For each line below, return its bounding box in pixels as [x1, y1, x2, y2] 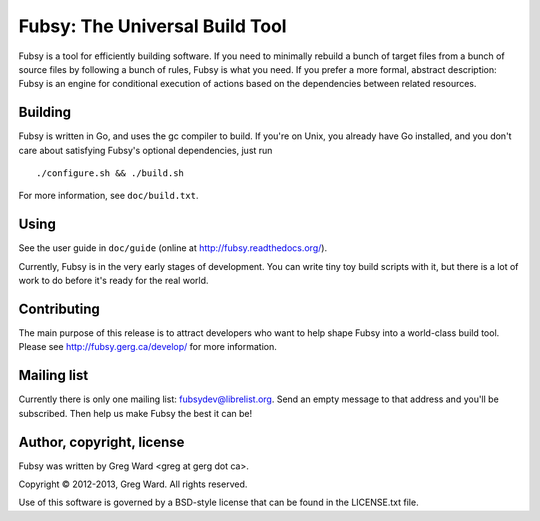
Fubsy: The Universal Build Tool [18, 15, 287, 37]
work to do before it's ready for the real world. [18, 275, 209, 287]
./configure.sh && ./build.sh [36, 168, 185, 179]
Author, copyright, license [18, 433, 185, 450]
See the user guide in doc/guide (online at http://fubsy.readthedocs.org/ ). [18, 242, 328, 254]
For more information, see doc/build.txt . [18, 190, 199, 202]
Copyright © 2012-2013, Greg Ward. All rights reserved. [18, 478, 248, 490]
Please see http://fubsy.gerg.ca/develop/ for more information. [18, 341, 277, 353]
